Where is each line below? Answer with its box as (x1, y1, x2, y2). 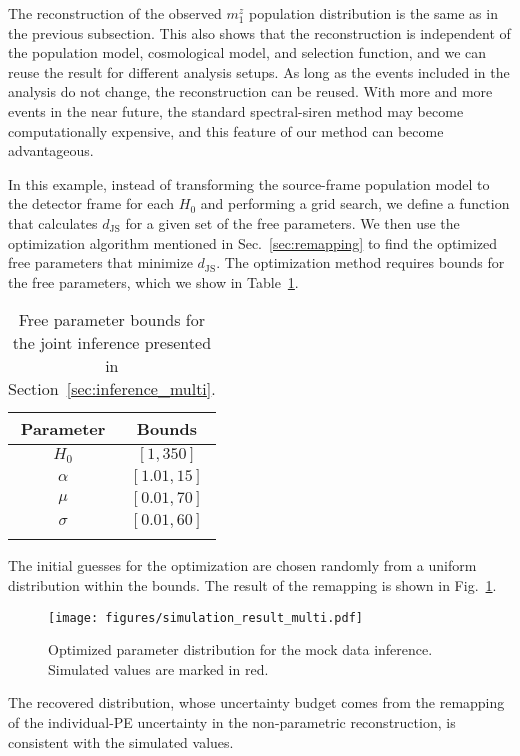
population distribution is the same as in (249, 3, 498, 23)
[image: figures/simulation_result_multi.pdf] (48, 610, 363, 625)
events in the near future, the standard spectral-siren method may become (8, 100, 464, 121)
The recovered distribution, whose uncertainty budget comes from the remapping (8, 692, 505, 713)
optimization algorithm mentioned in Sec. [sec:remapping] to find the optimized (8, 232, 498, 253)
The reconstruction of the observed (8, 3, 222, 23)
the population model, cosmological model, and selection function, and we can (8, 42, 487, 63)
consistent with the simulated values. (8, 731, 234, 752)
